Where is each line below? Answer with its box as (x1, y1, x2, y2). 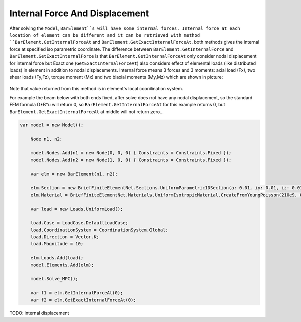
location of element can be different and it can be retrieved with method (9, 32, 200, 38)
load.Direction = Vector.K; (30, 234, 100, 240)
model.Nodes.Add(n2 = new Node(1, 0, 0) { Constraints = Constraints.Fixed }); (30, 157, 232, 163)
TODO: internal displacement (9, 310, 69, 316)
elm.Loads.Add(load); (30, 255, 84, 261)
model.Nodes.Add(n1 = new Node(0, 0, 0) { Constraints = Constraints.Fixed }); (30, 150, 232, 156)
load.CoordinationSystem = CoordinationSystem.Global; (30, 227, 168, 233)
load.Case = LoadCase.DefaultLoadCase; (30, 220, 129, 226)
